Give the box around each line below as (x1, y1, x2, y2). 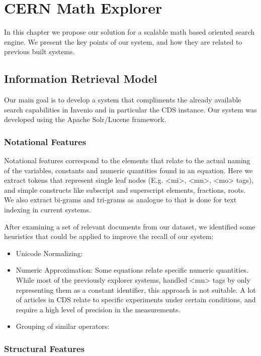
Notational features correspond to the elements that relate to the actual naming (4, 155, 250, 166)
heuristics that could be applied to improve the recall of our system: (4, 231, 214, 242)
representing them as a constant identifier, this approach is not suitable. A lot (16, 284, 256, 295)
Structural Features (4, 342, 85, 354)
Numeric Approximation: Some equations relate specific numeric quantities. (16, 265, 248, 275)
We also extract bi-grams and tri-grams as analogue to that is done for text (4, 194, 237, 205)
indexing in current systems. (4, 204, 91, 215)
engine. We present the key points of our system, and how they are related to (4, 36, 242, 47)
